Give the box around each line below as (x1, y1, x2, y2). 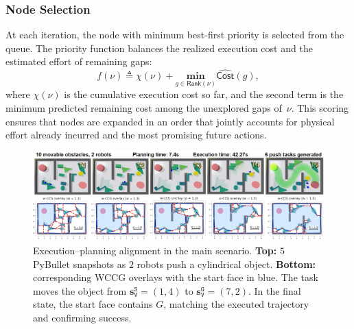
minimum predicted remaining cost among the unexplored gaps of (5, 101, 282, 115)
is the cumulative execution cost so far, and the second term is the (64, 87, 344, 101)
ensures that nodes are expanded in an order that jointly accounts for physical (5, 114, 335, 128)
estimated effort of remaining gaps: (5, 54, 152, 69)
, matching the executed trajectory (163, 297, 309, 311)
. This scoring (291, 101, 349, 115)
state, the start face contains (33, 297, 153, 311)
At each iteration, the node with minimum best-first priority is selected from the (5, 27, 344, 42)
